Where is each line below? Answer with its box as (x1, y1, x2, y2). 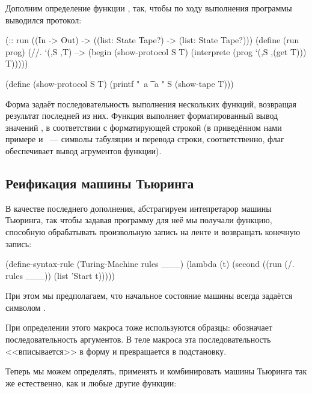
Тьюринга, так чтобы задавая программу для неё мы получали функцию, (5, 214, 272, 226)
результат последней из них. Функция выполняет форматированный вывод (5, 109, 278, 122)
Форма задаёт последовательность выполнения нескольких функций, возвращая (5, 97, 296, 110)
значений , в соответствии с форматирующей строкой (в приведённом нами (5, 121, 282, 133)
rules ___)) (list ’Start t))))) (5, 269, 115, 281)
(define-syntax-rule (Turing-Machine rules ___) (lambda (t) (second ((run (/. (5, 257, 295, 270)
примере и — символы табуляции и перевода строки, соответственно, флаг (5, 133, 284, 145)
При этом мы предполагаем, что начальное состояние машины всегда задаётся (5, 289, 293, 302)
